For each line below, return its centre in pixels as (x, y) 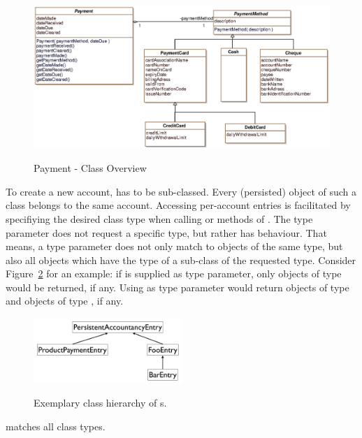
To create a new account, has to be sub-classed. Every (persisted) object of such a (181, 191)
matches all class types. (56, 426)
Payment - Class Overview (90, 168)
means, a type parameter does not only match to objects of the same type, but (174, 246)
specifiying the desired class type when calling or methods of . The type (159, 218)
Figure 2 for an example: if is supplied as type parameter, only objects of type (174, 273)
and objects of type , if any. (65, 301)
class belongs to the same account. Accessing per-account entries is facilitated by (178, 205)
